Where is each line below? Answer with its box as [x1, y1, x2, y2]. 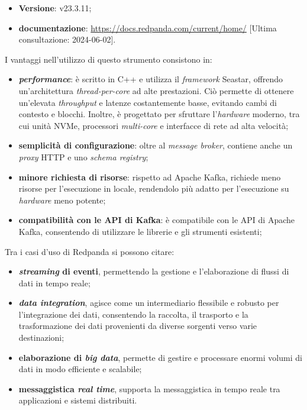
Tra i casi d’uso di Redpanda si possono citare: [5, 245, 174, 257]
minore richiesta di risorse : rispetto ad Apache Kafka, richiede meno [18, 170, 281, 183]
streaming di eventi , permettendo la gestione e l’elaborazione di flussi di [18, 265, 289, 277]
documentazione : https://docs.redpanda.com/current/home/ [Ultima [18, 21, 277, 34]
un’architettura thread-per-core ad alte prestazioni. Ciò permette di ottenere [18, 84, 294, 96]
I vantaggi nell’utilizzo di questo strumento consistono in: [5, 53, 212, 65]
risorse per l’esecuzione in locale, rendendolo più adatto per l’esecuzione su [18, 182, 289, 195]
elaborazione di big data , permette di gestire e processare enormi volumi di [18, 351, 302, 363]
